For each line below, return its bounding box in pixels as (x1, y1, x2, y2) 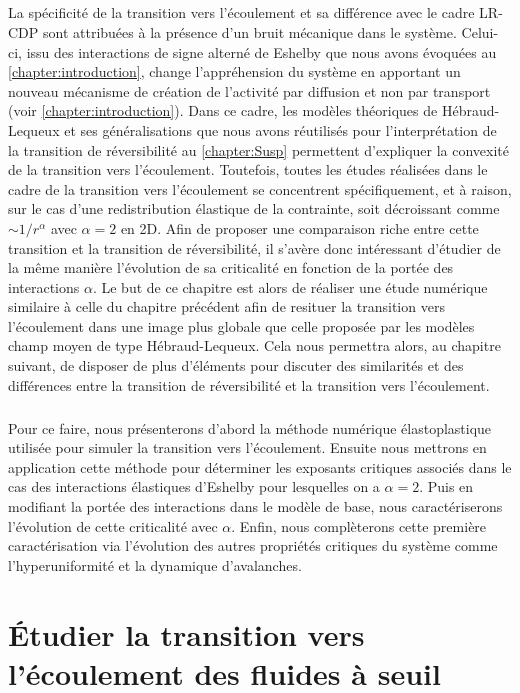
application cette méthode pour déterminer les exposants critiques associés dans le (8, 456, 512, 477)
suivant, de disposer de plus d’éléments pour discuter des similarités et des (8, 355, 464, 376)
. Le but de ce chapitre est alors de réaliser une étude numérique (92, 276, 488, 297)
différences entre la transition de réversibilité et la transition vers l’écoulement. (8, 374, 490, 395)
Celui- (461, 21, 499, 42)
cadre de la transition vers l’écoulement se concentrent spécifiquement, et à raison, (8, 178, 512, 199)
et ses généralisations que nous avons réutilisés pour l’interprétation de (64, 119, 497, 140)
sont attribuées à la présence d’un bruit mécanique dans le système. (42, 21, 457, 42)
